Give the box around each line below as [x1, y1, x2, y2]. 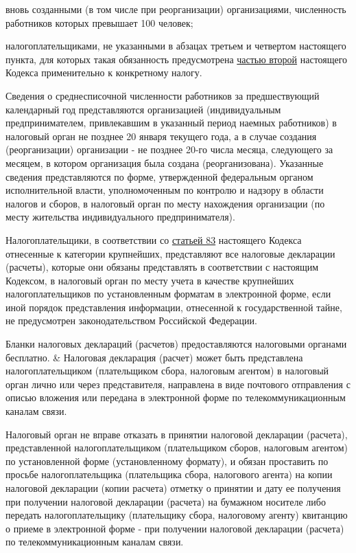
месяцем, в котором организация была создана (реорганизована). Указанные [5, 155, 324, 170]
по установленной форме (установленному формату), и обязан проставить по [5, 453, 329, 468]
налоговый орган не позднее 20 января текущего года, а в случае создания [5, 128, 317, 143]
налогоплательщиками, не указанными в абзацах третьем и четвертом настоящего [5, 38, 346, 53]
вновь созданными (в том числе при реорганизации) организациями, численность [5, 2, 346, 16]
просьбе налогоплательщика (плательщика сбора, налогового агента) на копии [5, 467, 333, 482]
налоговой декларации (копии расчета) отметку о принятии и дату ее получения [5, 481, 341, 495]
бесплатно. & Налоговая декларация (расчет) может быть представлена [5, 350, 303, 364]
